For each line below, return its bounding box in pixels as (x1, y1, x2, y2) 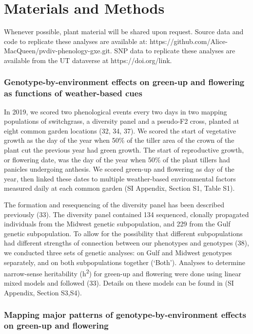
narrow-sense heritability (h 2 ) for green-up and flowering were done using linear (4, 267, 241, 278)
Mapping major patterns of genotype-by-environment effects (4, 308, 246, 320)
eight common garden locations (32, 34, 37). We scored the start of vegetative (4, 125, 236, 135)
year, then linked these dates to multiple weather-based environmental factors (4, 173, 236, 183)
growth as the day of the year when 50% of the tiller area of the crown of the (4, 135, 234, 145)
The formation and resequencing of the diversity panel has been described (4, 199, 224, 209)
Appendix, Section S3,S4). (4, 287, 82, 297)
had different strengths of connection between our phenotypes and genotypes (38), (4, 238, 249, 248)
